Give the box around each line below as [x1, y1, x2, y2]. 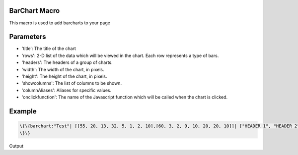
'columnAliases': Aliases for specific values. [21, 87, 112, 93]
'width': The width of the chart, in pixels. [21, 66, 104, 72]
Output [9, 143, 23, 149]
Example [9, 107, 37, 115]
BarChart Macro [9, 6, 60, 15]
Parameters [9, 33, 46, 41]
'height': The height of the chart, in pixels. [21, 73, 107, 79]
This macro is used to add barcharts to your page [9, 20, 110, 26]
